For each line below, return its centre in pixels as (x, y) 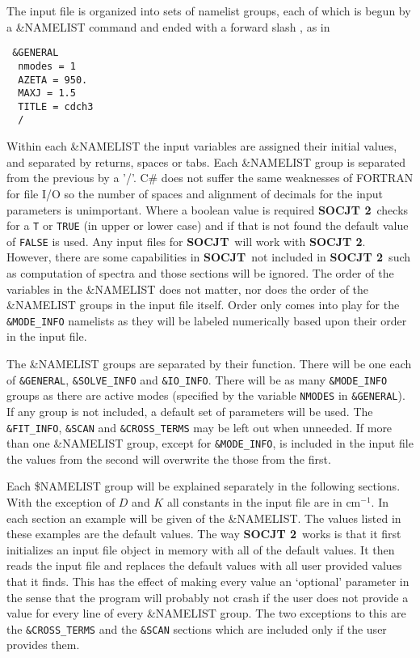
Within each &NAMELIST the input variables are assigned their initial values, (202, 146)
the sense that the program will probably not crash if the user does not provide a (208, 597)
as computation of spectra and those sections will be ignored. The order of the (200, 273)
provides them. (43, 645)
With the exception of (61, 502)
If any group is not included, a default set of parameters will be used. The (190, 411)
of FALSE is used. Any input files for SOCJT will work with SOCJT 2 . (186, 241)
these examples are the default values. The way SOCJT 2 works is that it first (204, 534)
